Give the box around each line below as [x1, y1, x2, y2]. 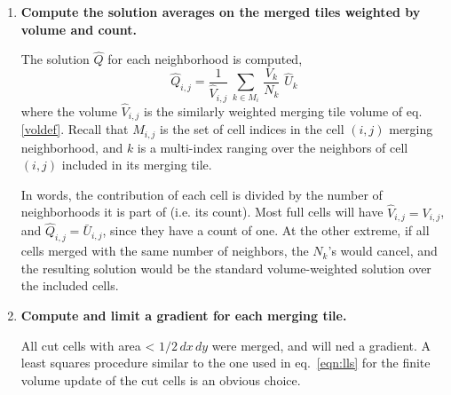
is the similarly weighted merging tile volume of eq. [144, 101, 423, 120]
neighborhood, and [20, 138, 123, 156]
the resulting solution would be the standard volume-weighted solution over [20, 258, 431, 277]
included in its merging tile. [61, 155, 212, 174]
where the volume [20, 101, 117, 120]
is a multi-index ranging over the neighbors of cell [137, 138, 408, 156]
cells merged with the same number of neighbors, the [20, 241, 309, 260]
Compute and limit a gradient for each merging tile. [20, 305, 347, 324]
